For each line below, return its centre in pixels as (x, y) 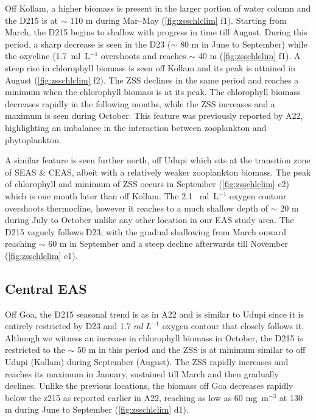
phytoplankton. (33, 139)
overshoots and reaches (143, 56)
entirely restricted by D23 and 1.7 (68, 326)
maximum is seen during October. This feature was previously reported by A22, (154, 116)
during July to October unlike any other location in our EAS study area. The (149, 220)
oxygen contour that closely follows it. (233, 326)
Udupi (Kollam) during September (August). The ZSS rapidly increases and (147, 362)
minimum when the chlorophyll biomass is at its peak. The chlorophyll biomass (153, 92)
